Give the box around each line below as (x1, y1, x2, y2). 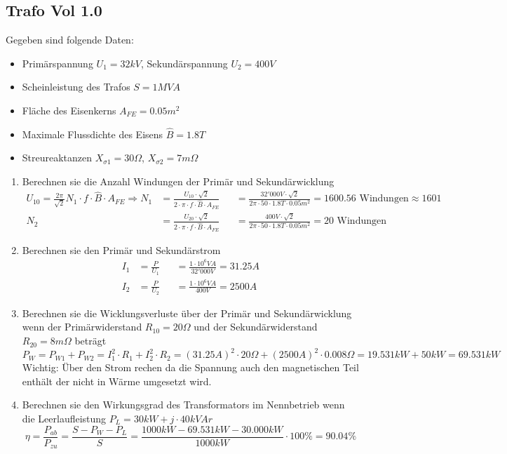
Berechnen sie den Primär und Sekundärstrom (22, 242, 221, 257)
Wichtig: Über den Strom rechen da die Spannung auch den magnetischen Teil (22, 360, 359, 375)
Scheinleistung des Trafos (22, 79, 130, 94)
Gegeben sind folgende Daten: (6, 32, 134, 47)
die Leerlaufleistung (22, 410, 107, 425)
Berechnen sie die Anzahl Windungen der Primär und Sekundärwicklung (22, 173, 334, 188)
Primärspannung (22, 55, 93, 70)
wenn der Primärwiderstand (22, 319, 142, 334)
